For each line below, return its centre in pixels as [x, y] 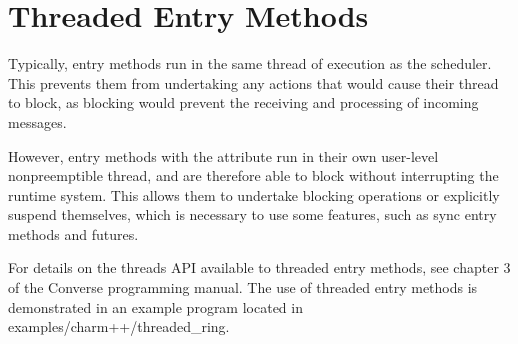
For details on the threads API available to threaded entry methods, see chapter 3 [259, 267]
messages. [37, 121]
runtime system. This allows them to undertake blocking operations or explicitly [254, 194]
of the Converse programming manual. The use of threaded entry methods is [243, 287]
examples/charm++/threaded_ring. [119, 326]
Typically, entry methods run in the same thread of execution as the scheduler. [250, 63]
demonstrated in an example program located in [155, 306]
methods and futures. [73, 233]
